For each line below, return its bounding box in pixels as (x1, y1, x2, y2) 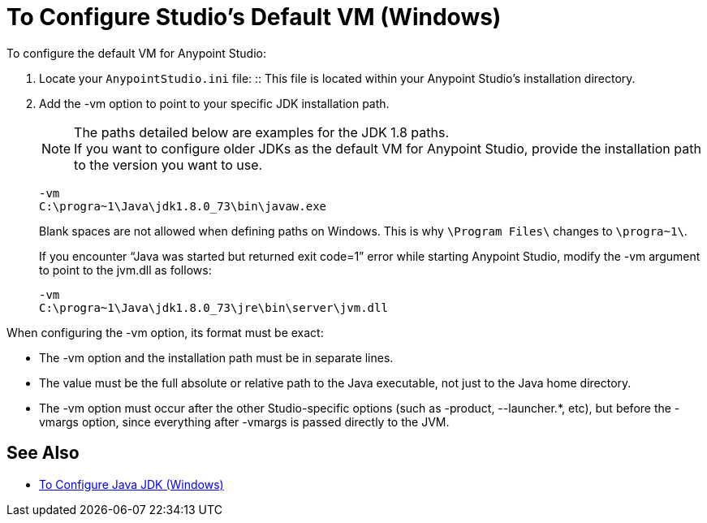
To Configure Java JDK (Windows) (39, 477, 224, 491)
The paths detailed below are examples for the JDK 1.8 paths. (74, 123, 450, 140)
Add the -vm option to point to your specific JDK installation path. (39, 96, 390, 110)
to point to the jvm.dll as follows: (39, 262, 212, 277)
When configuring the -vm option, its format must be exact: (6, 325, 324, 339)
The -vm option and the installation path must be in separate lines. (39, 350, 394, 365)
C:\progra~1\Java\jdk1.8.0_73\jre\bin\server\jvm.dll (39, 300, 388, 314)
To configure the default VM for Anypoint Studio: (6, 45, 267, 60)
